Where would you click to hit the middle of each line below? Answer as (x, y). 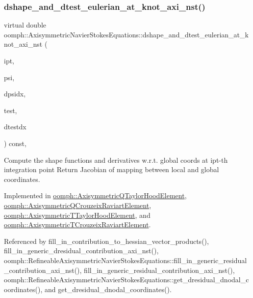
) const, (15, 143)
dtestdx (15, 127)
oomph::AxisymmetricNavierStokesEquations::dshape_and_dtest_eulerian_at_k (126, 34)
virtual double (25, 25)
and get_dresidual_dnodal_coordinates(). (108, 289)
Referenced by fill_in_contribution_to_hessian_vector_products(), (106, 241)
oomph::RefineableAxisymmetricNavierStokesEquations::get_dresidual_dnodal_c (126, 280)
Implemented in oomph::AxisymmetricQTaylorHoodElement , (95, 195)
